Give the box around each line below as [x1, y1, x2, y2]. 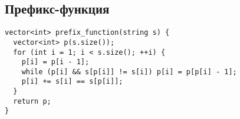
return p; [13, 97, 51, 105]
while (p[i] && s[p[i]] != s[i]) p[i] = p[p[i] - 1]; [21, 67, 237, 76]
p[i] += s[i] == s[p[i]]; [21, 77, 123, 86]
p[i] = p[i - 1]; [21, 58, 90, 67]
